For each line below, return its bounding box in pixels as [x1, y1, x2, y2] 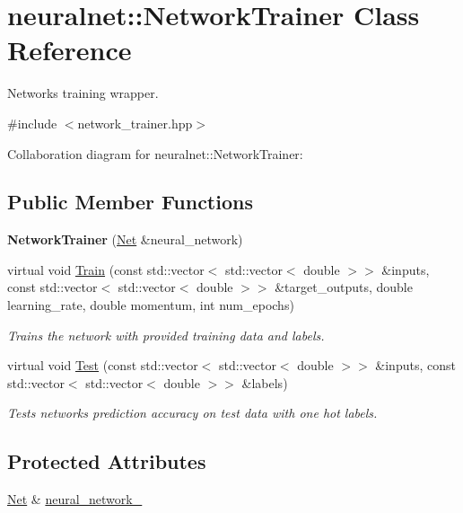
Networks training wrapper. [7, 84, 159, 102]
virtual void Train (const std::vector [7, 260, 205, 279]
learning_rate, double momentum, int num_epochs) [7, 296, 294, 314]
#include [7, 113, 57, 132]
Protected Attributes [7, 447, 206, 475]
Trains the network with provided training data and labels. [7, 325, 325, 344]
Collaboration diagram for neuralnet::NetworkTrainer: [7, 144, 303, 163]
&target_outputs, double [275, 278, 413, 296]
